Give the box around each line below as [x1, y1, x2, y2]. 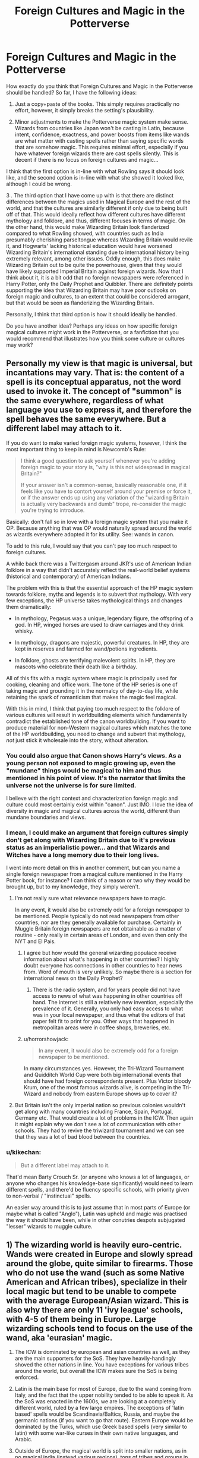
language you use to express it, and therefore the [6, 405, 192, 415]
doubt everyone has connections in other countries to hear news [23, 962, 182, 969]
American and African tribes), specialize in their [6, 1277, 188, 1287]
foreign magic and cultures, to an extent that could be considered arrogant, [6, 293, 191, 300]
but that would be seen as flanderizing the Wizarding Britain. [6, 299, 154, 306]
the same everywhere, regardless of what [6, 395, 164, 406]
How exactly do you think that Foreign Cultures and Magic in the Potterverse [6, 82, 193, 90]
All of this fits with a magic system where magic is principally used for [6, 674, 177, 681]
